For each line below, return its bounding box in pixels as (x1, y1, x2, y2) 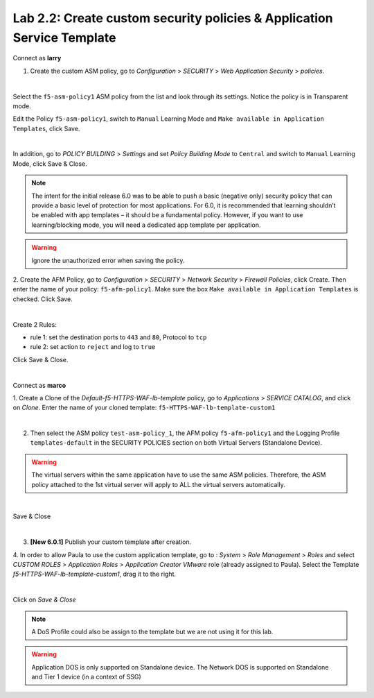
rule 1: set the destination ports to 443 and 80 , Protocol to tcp (30, 333, 207, 341)
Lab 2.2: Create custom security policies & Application (12, 10, 333, 26)
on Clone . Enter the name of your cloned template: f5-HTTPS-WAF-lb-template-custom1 (12, 403, 276, 412)
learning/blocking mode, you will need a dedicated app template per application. (31, 221, 261, 229)
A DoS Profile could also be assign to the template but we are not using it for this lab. (31, 627, 274, 636)
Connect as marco (12, 381, 66, 389)
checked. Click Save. (12, 295, 73, 303)
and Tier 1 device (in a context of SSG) (31, 673, 141, 681)
